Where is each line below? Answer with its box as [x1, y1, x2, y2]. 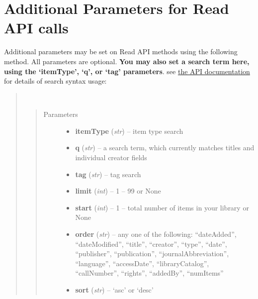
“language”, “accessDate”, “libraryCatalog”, [75, 258, 209, 268]
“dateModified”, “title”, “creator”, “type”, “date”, [75, 238, 227, 249]
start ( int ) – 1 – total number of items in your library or [75, 202, 249, 212]
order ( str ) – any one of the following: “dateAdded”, [75, 229, 237, 239]
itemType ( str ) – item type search [75, 125, 183, 136]
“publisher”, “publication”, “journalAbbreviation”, [75, 248, 229, 259]
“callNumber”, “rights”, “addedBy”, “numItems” [75, 268, 224, 278]
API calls [4, 17, 69, 38]
